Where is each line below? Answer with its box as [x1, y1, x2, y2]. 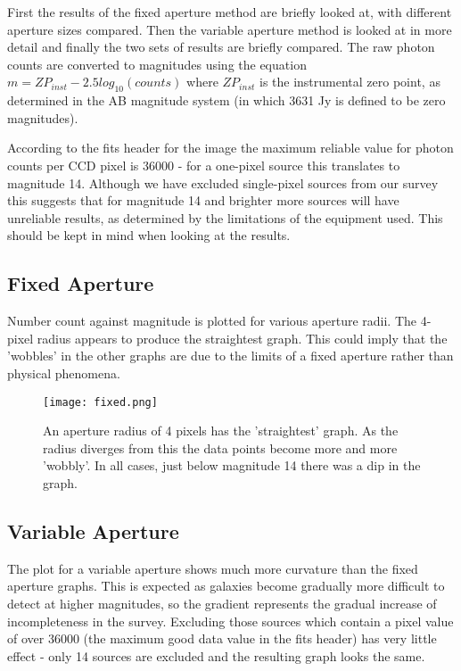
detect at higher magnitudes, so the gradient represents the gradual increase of [7, 593, 437, 612]
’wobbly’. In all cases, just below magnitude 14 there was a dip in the [43, 456, 421, 475]
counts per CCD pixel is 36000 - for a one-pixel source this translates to [7, 155, 400, 174]
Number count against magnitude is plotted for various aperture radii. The [7, 311, 417, 330]
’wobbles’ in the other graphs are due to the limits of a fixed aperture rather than [7, 346, 454, 365]
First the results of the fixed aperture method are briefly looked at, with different [7, 3, 452, 21]
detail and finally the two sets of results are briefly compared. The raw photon [7, 37, 435, 56]
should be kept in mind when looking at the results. [7, 226, 291, 244]
